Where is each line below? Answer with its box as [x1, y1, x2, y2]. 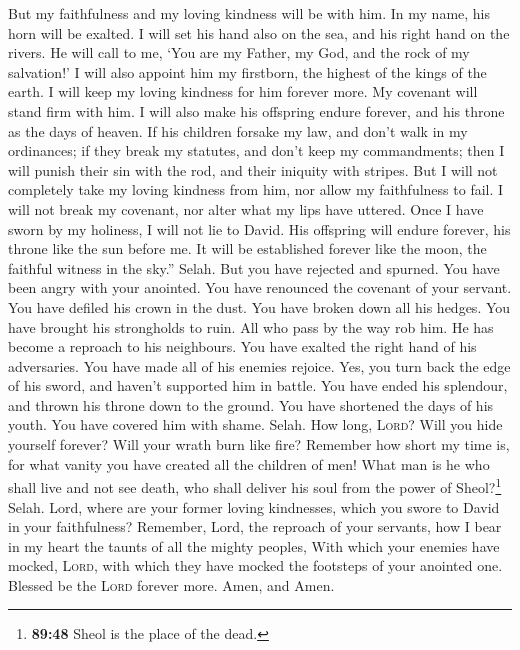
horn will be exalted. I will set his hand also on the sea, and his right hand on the [8, 22, 510, 43]
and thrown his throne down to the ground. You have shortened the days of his [8, 394, 494, 415]
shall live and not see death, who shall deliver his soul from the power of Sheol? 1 [8, 474, 502, 497]
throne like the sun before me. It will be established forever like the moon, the [8, 238, 487, 259]
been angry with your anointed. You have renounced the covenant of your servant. [8, 277, 512, 298]
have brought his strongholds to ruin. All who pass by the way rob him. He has [8, 316, 494, 337]
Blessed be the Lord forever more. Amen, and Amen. [8, 574, 335, 595]
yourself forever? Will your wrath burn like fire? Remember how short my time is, [8, 434, 510, 455]
